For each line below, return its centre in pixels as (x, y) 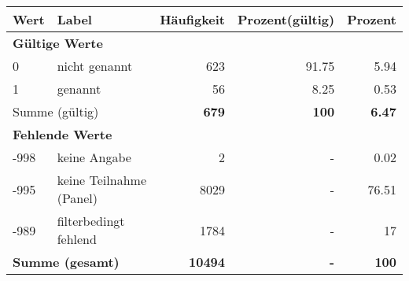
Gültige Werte (58, 43)
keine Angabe (94, 157)
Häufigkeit (193, 19)
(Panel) (77, 198)
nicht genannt (95, 66)
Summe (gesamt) (66, 262)
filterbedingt (91, 221)
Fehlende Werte (63, 134)
